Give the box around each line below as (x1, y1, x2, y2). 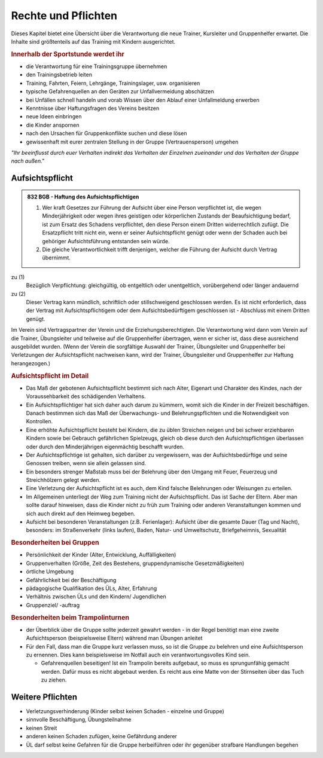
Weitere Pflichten (11, 692, 78, 702)
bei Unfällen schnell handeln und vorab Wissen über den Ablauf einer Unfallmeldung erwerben (26, 96, 260, 103)
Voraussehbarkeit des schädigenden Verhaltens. (26, 393, 146, 400)
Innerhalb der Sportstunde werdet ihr (11, 50, 125, 58)
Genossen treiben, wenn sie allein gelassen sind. (26, 460, 147, 467)
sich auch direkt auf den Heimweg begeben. (26, 510, 136, 517)
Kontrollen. (26, 418, 53, 425)
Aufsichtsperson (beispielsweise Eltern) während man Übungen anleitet (26, 634, 203, 642)
